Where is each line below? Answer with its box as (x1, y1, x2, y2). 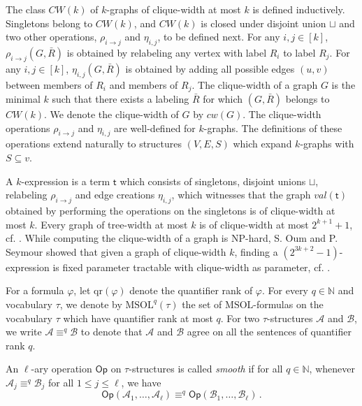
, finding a (234, 244, 278, 259)
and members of (109, 77, 178, 92)
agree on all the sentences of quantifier (187, 324, 352, 339)
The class (6, 2, 45, 16)
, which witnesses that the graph (171, 187, 311, 202)
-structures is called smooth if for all (129, 361, 283, 376)
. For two (220, 310, 260, 325)
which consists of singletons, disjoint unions (120, 173, 306, 188)
